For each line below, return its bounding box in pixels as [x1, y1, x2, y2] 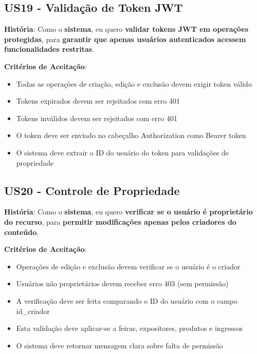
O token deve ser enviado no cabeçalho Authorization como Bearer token [16, 130, 246, 141]
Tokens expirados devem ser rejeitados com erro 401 [16, 95, 180, 106]
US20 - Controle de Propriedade [4, 182, 180, 198]
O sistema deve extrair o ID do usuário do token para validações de [16, 147, 229, 158]
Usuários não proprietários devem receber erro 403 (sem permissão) [16, 278, 229, 289]
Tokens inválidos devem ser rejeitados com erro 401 [16, 112, 177, 123]
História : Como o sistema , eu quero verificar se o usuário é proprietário [4, 206, 253, 217]
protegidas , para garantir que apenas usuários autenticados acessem [4, 33, 246, 44]
